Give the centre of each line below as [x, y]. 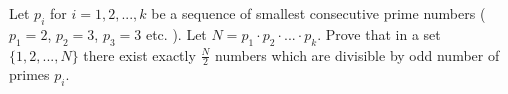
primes [29, 74]
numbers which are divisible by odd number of [357, 54]
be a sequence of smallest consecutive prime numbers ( [318, 13]
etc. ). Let [176, 33]
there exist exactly [139, 54]
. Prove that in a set [379, 33]
